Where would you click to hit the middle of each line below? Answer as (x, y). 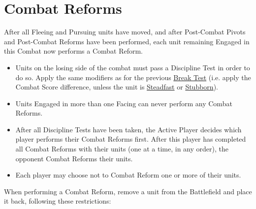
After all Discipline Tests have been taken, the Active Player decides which (128, 129)
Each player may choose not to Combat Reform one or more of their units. (128, 175)
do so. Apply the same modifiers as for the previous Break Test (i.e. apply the (133, 77)
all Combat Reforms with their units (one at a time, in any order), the (122, 149)
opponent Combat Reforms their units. (74, 158)
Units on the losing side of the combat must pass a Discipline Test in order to (133, 67)
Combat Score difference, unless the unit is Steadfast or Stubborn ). (117, 87)
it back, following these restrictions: (58, 201)
